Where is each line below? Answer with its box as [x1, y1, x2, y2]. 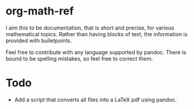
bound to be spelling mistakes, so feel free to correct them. [5, 55, 154, 62]
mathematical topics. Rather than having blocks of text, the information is [5, 30, 188, 37]
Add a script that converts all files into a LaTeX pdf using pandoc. [14, 96, 177, 103]
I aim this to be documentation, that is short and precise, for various [5, 24, 175, 31]
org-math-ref [5, 4, 74, 18]
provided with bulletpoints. [5, 37, 72, 44]
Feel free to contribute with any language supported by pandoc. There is [5, 48, 187, 55]
